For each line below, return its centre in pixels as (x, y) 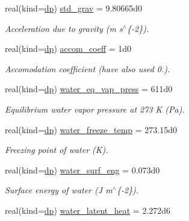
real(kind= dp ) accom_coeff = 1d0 (68, 48)
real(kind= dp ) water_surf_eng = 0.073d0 (82, 170)
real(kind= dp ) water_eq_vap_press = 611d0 (89, 89)
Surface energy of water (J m (59, 190)
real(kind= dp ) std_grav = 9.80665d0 (74, 8)
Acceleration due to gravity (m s (64, 28)
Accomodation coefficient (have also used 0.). (88, 68)
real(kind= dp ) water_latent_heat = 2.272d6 (88, 210)
